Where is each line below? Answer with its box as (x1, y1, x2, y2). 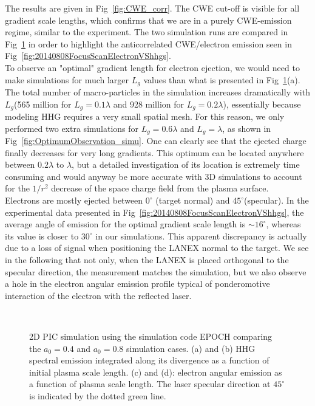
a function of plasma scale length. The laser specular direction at (29, 377, 271, 390)
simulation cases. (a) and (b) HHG (126, 342, 256, 354)
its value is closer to (5, 229, 79, 242)
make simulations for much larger (5, 73, 129, 86)
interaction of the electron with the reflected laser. (5, 289, 192, 301)
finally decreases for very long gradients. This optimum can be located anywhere (5, 146, 304, 159)
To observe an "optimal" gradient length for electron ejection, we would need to (5, 61, 300, 74)
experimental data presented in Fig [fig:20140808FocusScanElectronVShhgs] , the (5, 205, 304, 218)
